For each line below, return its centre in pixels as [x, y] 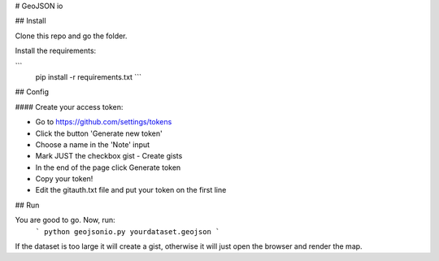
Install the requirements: [56, 51]
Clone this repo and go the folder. [71, 36]
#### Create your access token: [69, 107]
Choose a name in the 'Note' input [93, 144]
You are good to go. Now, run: [65, 220]
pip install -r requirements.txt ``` [89, 76]
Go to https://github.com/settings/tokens [104, 122]
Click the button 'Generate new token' [99, 133]
